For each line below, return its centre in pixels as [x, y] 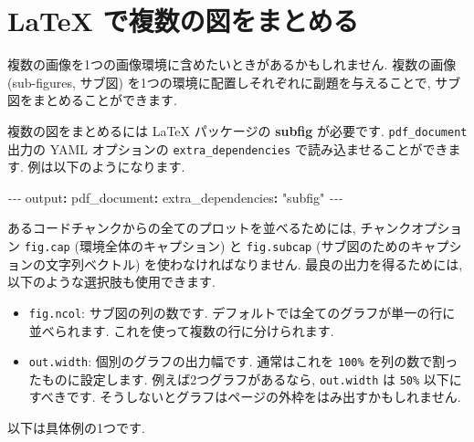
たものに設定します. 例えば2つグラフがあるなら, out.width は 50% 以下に [245, 379]
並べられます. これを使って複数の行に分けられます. [181, 330]
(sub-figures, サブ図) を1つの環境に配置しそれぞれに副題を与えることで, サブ [234, 82]
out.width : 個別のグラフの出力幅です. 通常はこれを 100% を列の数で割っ [243, 361]
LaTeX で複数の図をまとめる [183, 21]
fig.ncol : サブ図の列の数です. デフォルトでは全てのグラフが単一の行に [242, 312]
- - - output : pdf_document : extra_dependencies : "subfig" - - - [175, 197]
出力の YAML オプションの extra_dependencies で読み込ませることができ [228, 148]
